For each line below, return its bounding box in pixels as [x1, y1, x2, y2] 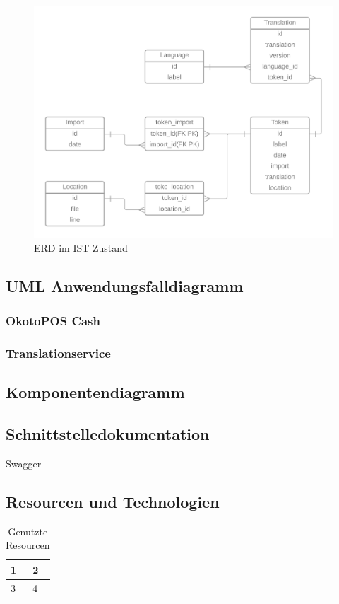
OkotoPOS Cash [6, 312, 100, 330]
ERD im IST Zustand [34, 240, 128, 255]
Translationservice [6, 344, 111, 361]
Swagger [6, 455, 42, 470]
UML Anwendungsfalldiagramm [6, 274, 244, 296]
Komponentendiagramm [6, 381, 185, 403]
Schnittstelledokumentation [6, 423, 210, 445]
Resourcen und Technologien [6, 490, 220, 512]
